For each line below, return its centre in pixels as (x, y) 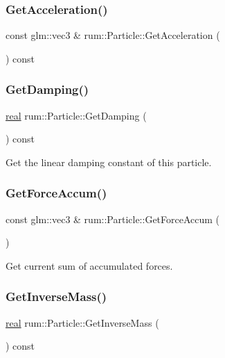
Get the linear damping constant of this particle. (109, 162)
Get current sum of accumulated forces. (89, 265)
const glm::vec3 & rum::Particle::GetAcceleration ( (113, 35)
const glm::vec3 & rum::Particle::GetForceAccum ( (113, 219)
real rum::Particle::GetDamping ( (76, 115)
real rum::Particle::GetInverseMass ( (82, 322)
